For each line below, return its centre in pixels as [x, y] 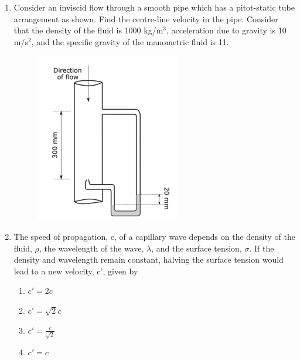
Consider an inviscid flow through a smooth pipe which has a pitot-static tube [154, 7]
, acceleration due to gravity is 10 [226, 30]
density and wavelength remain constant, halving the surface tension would [149, 259]
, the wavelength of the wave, [91, 248]
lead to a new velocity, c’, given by [76, 271]
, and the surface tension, [197, 248]
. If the [262, 248]
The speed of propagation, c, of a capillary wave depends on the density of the [154, 236]
